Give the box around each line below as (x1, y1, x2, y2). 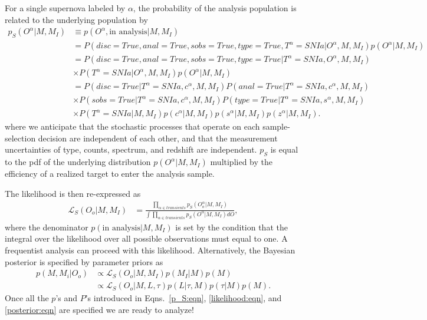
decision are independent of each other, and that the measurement (38, 131, 278, 144)
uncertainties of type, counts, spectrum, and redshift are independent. (5, 143, 257, 156)
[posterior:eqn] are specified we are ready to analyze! (5, 303, 194, 315)
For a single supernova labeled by (5, 2, 126, 14)
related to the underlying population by (5, 13, 148, 25)
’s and (55, 292, 78, 304)
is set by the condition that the (175, 220, 288, 233)
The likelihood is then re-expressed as (5, 187, 141, 199)
